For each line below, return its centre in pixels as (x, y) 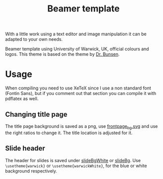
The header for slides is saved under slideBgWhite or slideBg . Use (73, 160)
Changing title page (36, 114)
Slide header (25, 148)
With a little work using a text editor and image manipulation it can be (76, 34)
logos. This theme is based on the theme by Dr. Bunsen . (63, 54)
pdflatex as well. (22, 99)
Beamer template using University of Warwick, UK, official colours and (77, 49)
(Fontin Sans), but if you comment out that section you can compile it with (81, 93)
